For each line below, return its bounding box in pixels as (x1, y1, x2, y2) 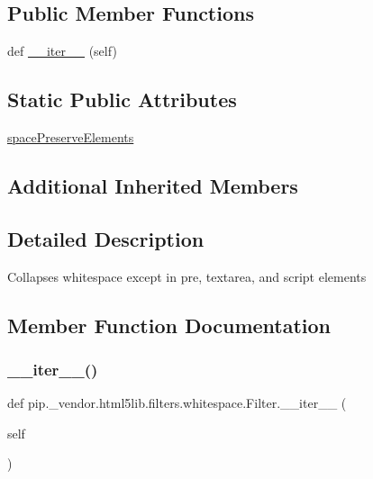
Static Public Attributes (7, 86, 237, 113)
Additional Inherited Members (7, 171, 298, 199)
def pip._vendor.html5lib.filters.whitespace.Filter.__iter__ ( (7, 393, 347, 412)
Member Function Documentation (7, 311, 332, 339)
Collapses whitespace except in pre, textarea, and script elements (7, 267, 367, 285)
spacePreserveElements (7, 128, 134, 146)
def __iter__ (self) (7, 41, 117, 60)
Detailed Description (7, 224, 205, 252)
